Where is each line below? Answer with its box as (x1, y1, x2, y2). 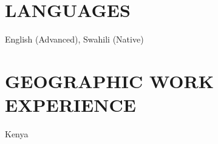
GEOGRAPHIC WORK (5, 68, 214, 93)
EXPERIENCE (5, 92, 136, 117)
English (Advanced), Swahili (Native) (5, 33, 144, 46)
